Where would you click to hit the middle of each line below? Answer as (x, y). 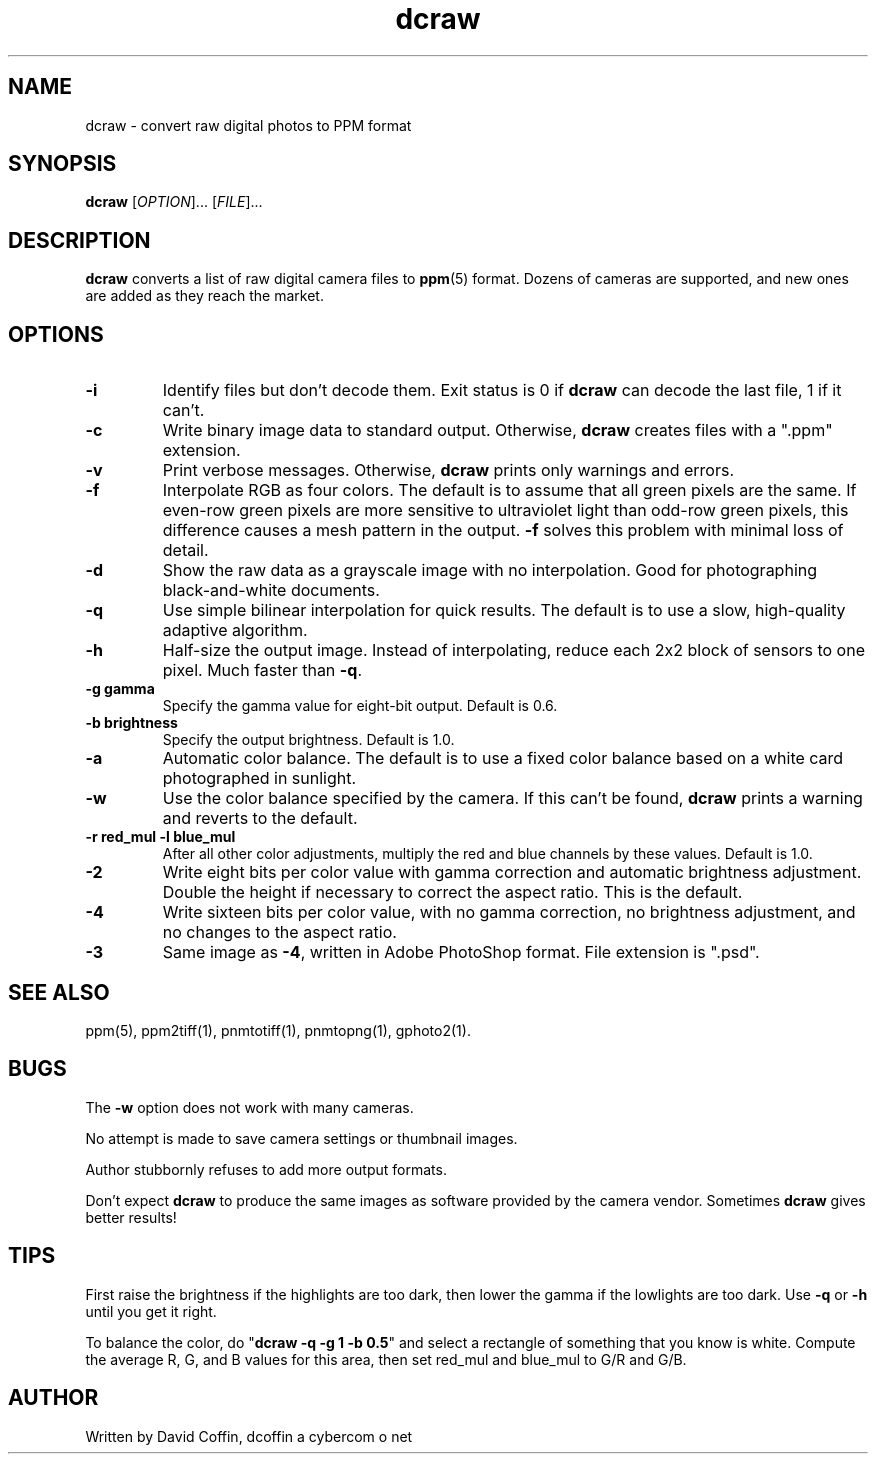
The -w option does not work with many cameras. (249, 1107)
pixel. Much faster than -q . (262, 670)
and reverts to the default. (260, 818)
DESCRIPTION (79, 240)
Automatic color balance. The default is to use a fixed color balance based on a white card (503, 758)
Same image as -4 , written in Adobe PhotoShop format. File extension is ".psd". (461, 952)
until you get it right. (151, 1311)
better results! (131, 1217)
